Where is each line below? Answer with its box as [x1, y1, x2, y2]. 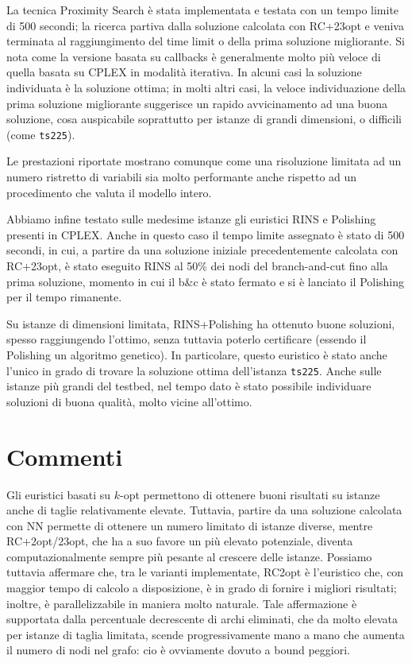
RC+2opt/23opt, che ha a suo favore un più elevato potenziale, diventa [6, 533, 353, 549]
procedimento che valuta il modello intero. [6, 184, 212, 200]
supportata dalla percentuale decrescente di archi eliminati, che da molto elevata [6, 611, 399, 627]
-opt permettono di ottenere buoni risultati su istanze [120, 486, 380, 502]
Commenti [6, 440, 123, 472]
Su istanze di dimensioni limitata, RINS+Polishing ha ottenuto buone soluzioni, [6, 315, 395, 331]
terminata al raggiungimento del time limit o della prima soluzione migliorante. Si [6, 33, 405, 49]
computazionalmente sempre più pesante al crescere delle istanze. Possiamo [6, 548, 372, 564]
